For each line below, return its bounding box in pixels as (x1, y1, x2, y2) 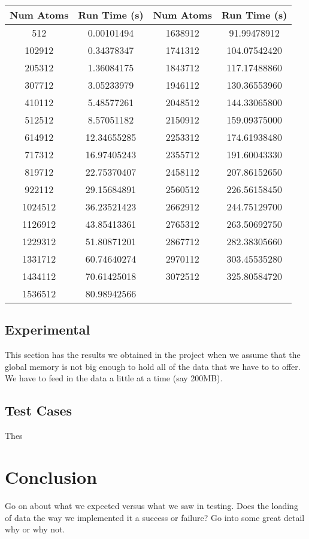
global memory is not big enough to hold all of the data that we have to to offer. (5, 360, 301, 372)
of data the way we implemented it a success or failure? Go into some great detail (5, 511, 305, 523)
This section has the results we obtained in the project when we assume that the (5, 348, 301, 361)
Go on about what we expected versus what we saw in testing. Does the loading (5, 499, 298, 511)
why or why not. (5, 523, 65, 535)
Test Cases (5, 401, 72, 420)
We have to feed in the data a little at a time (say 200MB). (5, 372, 223, 384)
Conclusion (5, 464, 98, 489)
